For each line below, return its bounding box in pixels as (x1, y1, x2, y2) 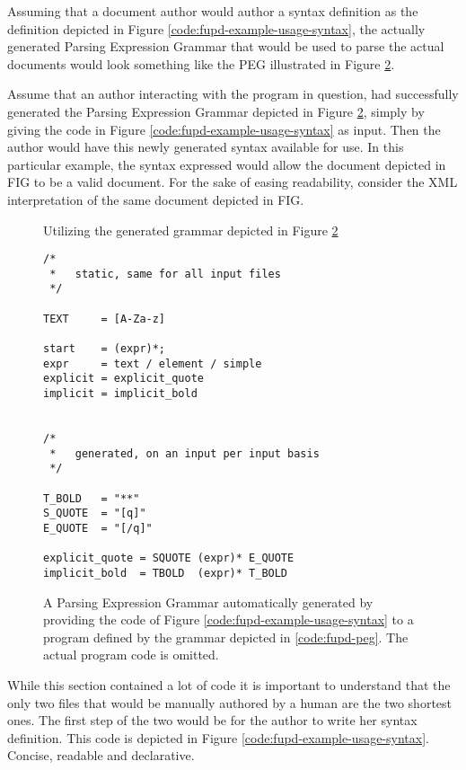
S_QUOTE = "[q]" (43, 507, 146, 520)
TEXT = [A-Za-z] (43, 312, 166, 325)
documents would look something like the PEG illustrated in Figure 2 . (7, 54, 395, 73)
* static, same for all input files (49, 267, 281, 280)
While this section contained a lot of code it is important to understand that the (7, 675, 451, 694)
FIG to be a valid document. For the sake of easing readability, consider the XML (7, 173, 458, 191)
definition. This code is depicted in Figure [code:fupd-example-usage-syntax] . (7, 728, 429, 747)
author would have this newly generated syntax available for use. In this (7, 137, 404, 156)
